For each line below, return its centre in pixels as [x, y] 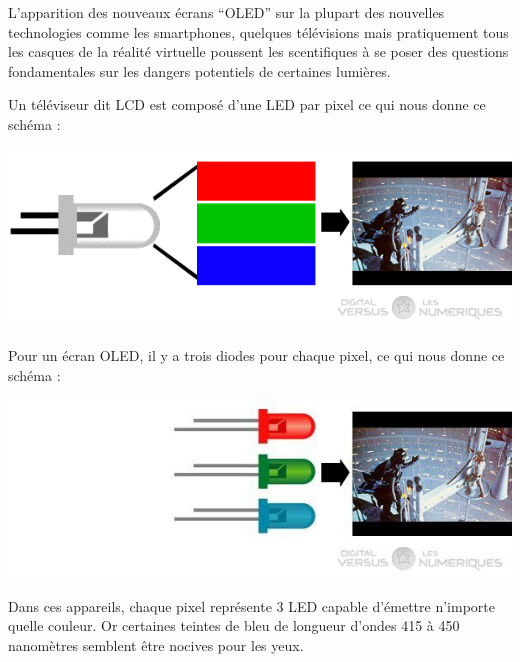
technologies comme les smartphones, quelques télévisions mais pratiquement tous [258, 31]
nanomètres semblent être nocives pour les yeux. [156, 644]
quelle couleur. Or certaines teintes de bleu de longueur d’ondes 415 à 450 [234, 625]
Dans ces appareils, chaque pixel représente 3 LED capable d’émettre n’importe [251, 605]
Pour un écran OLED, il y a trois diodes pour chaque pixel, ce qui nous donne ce [256, 355]
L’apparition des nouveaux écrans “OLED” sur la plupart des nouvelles [226, 12]
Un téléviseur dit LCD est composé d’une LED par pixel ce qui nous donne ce [247, 104]
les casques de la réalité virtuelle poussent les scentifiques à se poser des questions [258, 51]
